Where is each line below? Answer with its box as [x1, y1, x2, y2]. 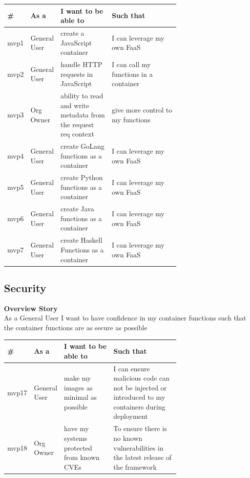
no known [113, 432, 143, 443]
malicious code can [113, 373, 170, 383]
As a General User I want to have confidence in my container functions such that [4, 313, 247, 323]
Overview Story [4, 303, 58, 313]
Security [4, 280, 46, 295]
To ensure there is [113, 423, 167, 433]
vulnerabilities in [113, 442, 164, 453]
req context [61, 129, 94, 139]
